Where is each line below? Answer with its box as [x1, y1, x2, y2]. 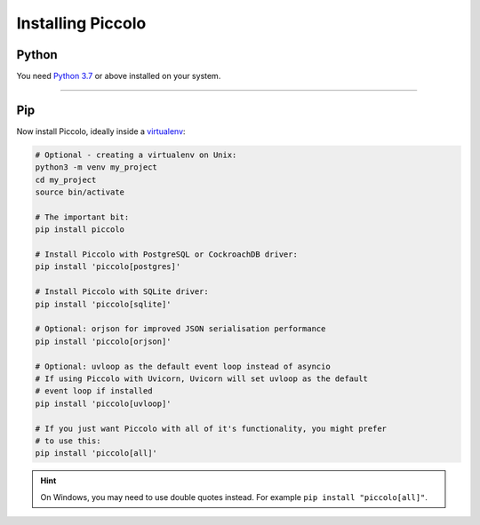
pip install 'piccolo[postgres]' [35, 262, 181, 272]
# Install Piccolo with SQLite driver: [35, 287, 209, 297]
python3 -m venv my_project [35, 163, 157, 172]
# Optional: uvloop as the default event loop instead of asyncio [35, 361, 331, 371]
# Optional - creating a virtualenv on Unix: [35, 149, 237, 160]
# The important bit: [35, 211, 130, 222]
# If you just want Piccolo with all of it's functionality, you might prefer [35, 423, 387, 434]
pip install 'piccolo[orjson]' [35, 336, 172, 346]
